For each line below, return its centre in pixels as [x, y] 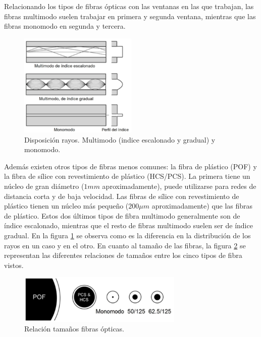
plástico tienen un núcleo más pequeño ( [66, 206]
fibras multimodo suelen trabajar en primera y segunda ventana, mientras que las [130, 16]
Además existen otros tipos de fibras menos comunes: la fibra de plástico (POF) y [130, 166]
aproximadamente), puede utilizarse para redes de [179, 186]
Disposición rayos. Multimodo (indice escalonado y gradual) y [120, 139]
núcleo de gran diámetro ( [44, 186]
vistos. [14, 265]
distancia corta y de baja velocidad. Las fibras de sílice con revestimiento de [122, 196]
